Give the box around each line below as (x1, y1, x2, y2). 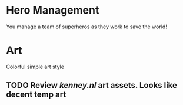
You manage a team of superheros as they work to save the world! (6, 23, 168, 30)
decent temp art (6, 90, 66, 100)
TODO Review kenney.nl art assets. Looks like (6, 80, 178, 90)
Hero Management (6, 4, 99, 17)
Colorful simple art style (6, 63, 65, 70)
